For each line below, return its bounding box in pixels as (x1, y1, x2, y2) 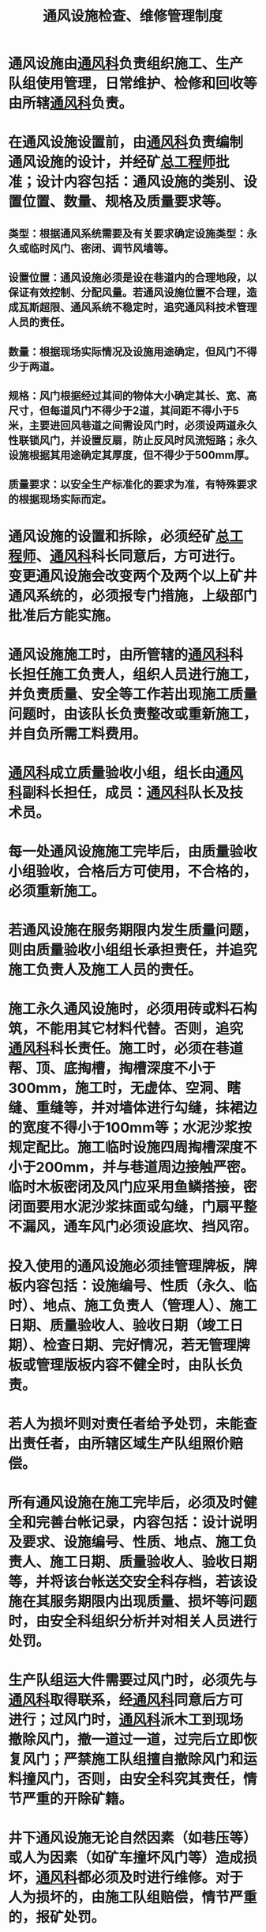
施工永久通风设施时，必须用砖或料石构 (8, 1000, 258, 1018)
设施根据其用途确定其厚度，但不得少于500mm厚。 (8, 448, 255, 461)
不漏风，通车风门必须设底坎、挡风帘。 (8, 1218, 258, 1235)
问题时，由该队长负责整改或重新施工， (8, 705, 258, 723)
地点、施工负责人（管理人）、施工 (43, 1296, 258, 1315)
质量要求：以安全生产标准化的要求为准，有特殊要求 (8, 478, 257, 492)
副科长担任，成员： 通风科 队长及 (22, 784, 230, 802)
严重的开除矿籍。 (22, 1790, 133, 1809)
